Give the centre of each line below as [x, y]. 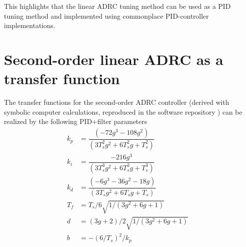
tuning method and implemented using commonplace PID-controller [107, 15]
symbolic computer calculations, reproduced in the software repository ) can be [123, 111]
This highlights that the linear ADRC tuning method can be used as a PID [117, 6]
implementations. [30, 25]
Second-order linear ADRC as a [114, 59]
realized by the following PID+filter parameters [76, 121]
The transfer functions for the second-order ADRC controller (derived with [117, 102]
